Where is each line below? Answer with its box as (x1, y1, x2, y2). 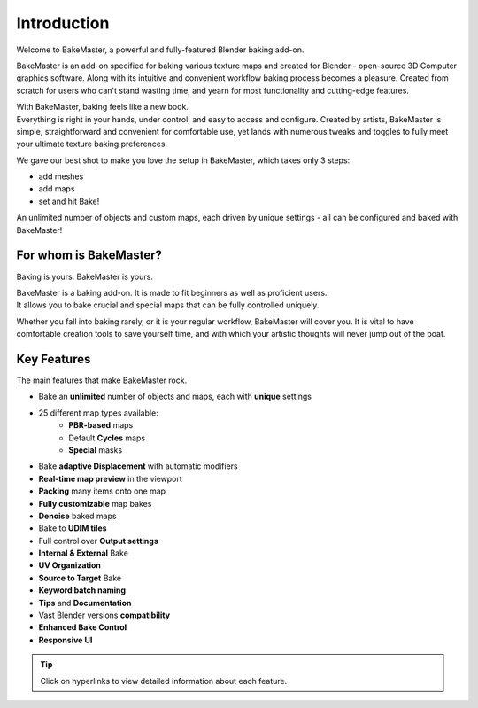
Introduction (16, 13, 110, 33)
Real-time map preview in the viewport (38, 473, 183, 484)
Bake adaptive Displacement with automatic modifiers (38, 461, 238, 471)
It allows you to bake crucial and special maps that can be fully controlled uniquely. (16, 300, 320, 310)
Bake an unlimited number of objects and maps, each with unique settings (38, 391, 312, 402)
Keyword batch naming (38, 585, 127, 595)
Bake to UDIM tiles (38, 523, 107, 533)
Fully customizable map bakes (38, 498, 152, 509)
